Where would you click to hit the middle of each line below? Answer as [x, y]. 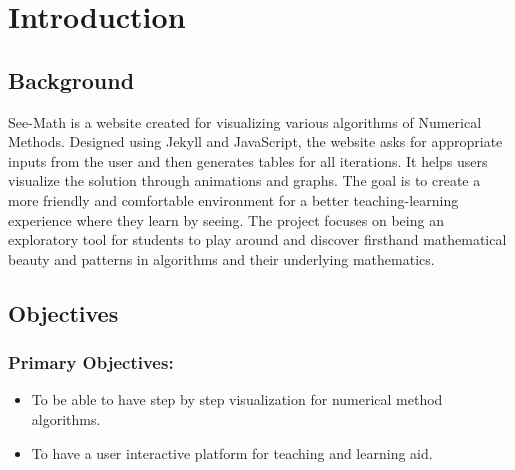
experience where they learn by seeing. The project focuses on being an [226, 219]
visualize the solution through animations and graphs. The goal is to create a [244, 180]
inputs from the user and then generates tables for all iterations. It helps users [248, 160]
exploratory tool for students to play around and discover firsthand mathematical [257, 239]
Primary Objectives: [91, 362]
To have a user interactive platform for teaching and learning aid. [232, 452]
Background [71, 79]
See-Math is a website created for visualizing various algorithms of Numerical [245, 121]
